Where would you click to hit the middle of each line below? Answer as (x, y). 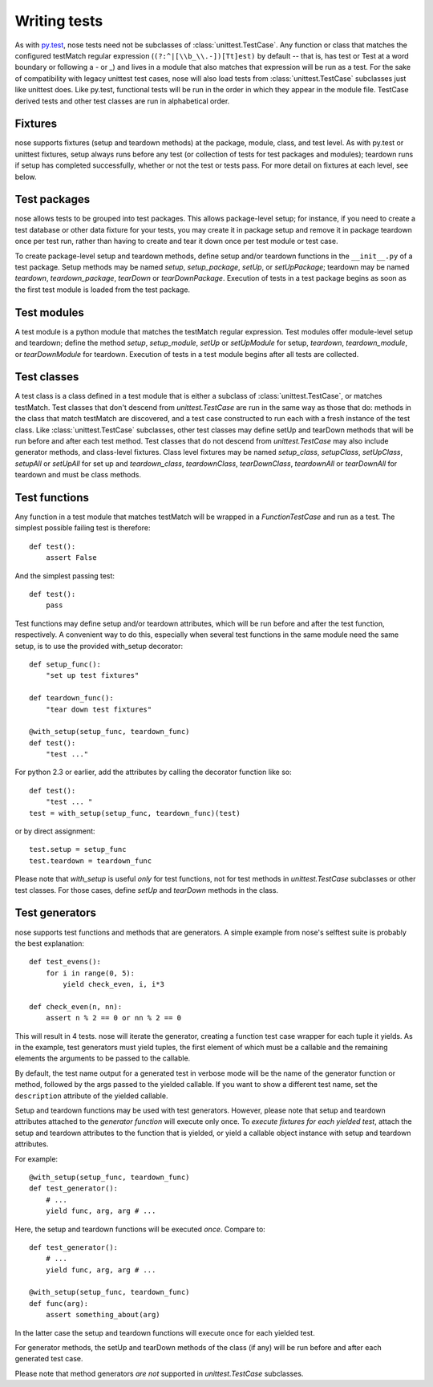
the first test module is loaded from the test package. (103, 290)
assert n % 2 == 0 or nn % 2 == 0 (113, 1018)
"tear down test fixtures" (99, 709)
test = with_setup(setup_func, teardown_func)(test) (135, 813)
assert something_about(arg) (103, 1315)
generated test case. (49, 1359)
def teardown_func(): (71, 698)
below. (26, 176)
